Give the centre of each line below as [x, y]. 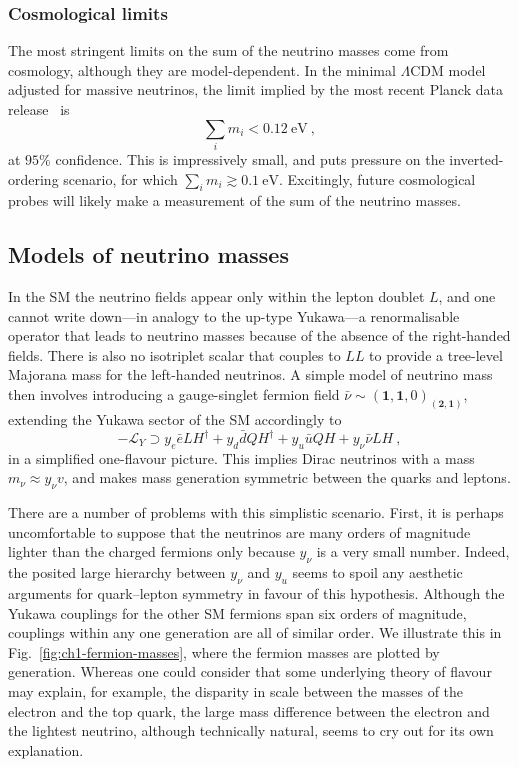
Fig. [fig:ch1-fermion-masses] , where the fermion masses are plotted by [224, 651]
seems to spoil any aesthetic [377, 572]
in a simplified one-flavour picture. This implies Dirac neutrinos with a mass [241, 457]
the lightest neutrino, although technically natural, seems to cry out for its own [251, 730]
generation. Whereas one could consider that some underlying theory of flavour [250, 671]
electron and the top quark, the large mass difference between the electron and [249, 710]
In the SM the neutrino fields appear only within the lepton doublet [216, 296]
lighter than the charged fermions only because [151, 551]
